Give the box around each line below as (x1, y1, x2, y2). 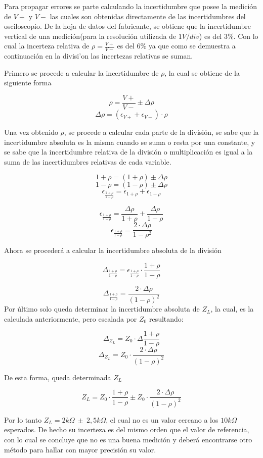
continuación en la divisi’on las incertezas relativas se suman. (4, 50, 193, 61)
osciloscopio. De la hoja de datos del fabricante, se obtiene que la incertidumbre (4, 21, 251, 31)
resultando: (149, 313, 184, 324)
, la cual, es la (210, 303, 254, 314)
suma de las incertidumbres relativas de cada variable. (4, 156, 171, 167)
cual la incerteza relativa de (4, 40, 90, 51)
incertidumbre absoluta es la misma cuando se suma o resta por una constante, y (4, 136, 255, 147)
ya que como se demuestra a (148, 40, 236, 51)
